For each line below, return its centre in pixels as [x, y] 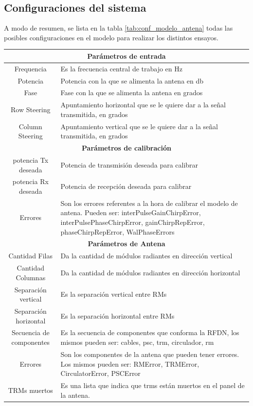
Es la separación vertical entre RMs [114, 294]
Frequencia [30, 68]
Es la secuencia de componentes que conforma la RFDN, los [150, 332]
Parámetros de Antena [126, 244]
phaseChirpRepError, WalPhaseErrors [117, 231]
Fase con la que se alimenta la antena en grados [132, 93]
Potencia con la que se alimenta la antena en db [132, 80]
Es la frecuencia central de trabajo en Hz [121, 68]
